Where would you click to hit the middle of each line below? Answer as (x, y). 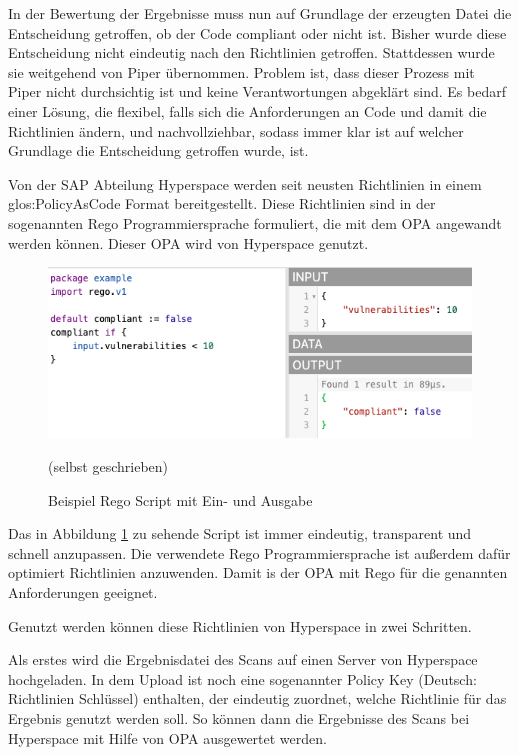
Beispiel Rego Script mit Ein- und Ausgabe (180, 499)
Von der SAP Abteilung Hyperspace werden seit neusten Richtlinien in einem (245, 183)
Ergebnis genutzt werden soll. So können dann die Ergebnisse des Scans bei (239, 717)
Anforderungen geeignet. (83, 591)
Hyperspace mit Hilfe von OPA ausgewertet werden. (167, 737)
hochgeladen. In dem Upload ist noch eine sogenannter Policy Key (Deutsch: (242, 678)
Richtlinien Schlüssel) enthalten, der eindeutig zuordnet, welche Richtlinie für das (257, 698)
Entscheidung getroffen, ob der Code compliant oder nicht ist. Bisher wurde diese (257, 32)
